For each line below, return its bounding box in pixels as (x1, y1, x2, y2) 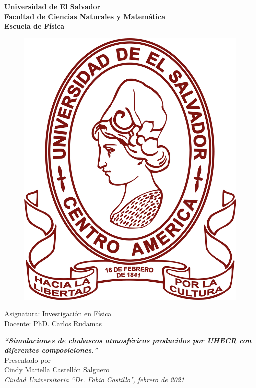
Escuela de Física (4, 21, 65, 31)
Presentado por (4, 354, 51, 365)
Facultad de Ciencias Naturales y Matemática (4, 11, 166, 21)
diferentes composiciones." (4, 345, 98, 355)
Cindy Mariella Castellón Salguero (4, 364, 110, 375)
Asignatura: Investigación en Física (4, 308, 112, 319)
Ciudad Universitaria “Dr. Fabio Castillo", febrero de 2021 (4, 374, 185, 385)
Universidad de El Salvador (4, 1, 101, 11)
